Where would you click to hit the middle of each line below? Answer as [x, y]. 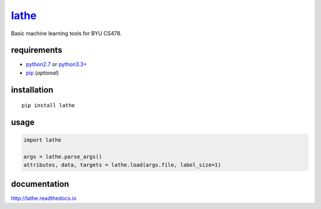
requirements [37, 50]
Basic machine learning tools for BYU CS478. [66, 33]
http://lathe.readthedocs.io [44, 198]
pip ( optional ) [43, 73]
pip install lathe [48, 105]
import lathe [43, 140]
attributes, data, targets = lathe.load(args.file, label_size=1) [122, 165]
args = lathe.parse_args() [63, 157]
